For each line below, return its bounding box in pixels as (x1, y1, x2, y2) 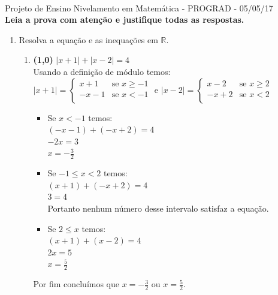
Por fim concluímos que (33, 278, 120, 290)
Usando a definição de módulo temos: (33, 65, 171, 77)
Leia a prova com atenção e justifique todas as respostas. (5, 13, 244, 26)
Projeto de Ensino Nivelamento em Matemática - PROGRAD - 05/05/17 (5, 1, 273, 14)
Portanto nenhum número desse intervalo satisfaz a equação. (47, 201, 269, 214)
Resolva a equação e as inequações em (19, 33, 158, 46)
